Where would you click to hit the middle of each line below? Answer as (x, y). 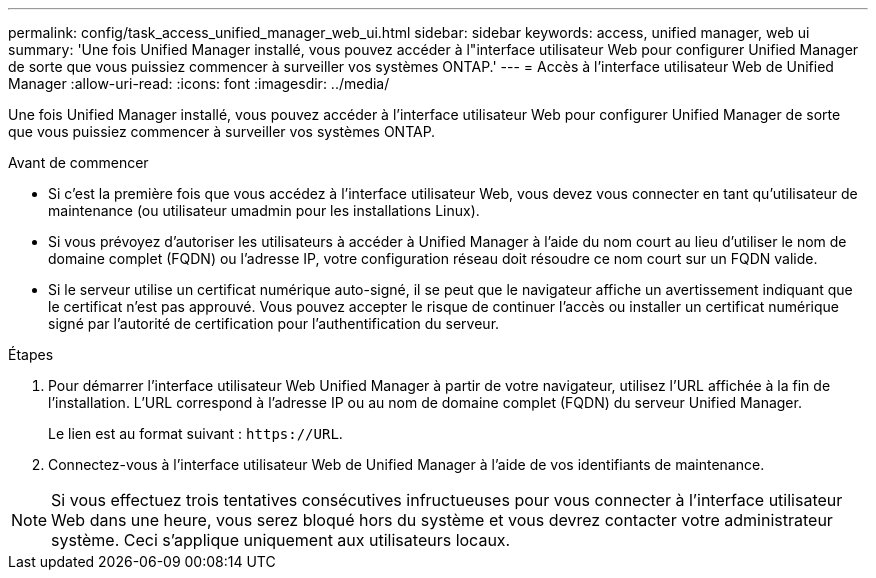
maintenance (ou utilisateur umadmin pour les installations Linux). (264, 210)
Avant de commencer (78, 162)
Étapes (31, 354)
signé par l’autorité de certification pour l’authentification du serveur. (274, 323)
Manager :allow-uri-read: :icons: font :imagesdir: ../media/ (199, 83)
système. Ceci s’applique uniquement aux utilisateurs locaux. (281, 540)
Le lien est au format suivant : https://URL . (195, 433)
